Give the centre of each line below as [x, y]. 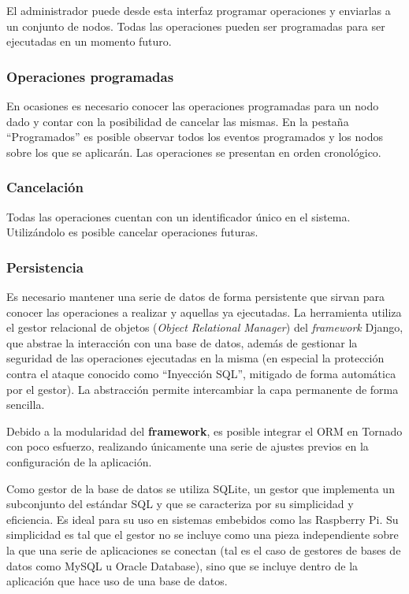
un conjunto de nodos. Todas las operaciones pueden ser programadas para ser [196, 26]
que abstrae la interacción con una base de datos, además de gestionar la [182, 342]
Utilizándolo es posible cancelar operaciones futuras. [132, 232]
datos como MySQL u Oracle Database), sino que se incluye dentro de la [182, 565]
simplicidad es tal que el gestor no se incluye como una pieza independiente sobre [203, 535]
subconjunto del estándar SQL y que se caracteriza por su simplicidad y [180, 504]
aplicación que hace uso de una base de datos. [117, 581]
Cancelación [45, 187]
